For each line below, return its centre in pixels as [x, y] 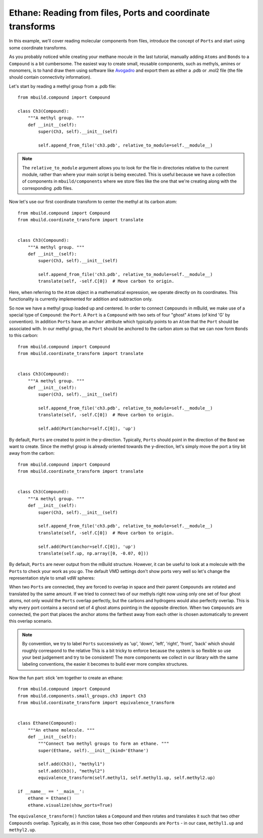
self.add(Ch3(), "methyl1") [72, 764]
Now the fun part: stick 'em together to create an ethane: [66, 678]
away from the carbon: [32, 453]
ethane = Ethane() [50, 798]
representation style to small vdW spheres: [52, 578]
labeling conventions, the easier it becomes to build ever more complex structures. [105, 664]
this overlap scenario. [31, 621]
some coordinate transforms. [38, 48]
